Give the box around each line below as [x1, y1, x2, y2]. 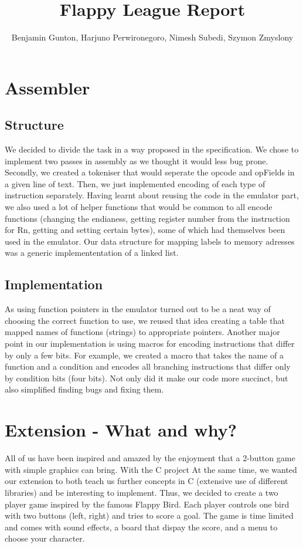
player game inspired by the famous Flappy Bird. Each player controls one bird [5, 498, 290, 510]
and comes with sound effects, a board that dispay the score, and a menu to [5, 520, 278, 533]
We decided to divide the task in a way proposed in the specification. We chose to [5, 143, 299, 155]
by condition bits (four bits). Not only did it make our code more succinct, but [5, 371, 288, 384]
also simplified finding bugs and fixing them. [5, 383, 164, 395]
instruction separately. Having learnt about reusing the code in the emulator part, [5, 189, 299, 201]
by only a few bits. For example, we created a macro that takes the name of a [5, 349, 284, 361]
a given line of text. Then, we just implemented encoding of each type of [5, 177, 265, 190]
